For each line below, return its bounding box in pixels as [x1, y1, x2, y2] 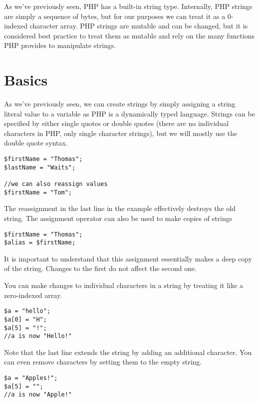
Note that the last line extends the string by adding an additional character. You [4, 346, 252, 357]
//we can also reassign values [4, 180, 108, 188]
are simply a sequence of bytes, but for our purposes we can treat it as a [4, 10, 226, 21]
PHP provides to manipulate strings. [4, 40, 116, 50]
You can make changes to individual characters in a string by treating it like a [4, 280, 244, 290]
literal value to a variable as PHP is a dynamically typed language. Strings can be [4, 108, 255, 118]
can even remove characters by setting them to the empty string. [4, 356, 202, 367]
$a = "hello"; [4, 307, 51, 315]
